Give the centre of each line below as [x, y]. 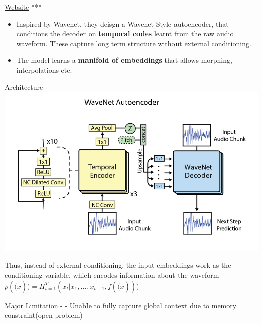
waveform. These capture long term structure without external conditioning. [134, 43]
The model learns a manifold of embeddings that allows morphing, [124, 60]
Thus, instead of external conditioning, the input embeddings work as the [118, 265]
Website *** [23, 7]
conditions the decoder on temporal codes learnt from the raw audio [125, 33]
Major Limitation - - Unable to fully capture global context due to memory [121, 305]
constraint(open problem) [44, 315]
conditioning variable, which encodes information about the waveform [112, 275]
